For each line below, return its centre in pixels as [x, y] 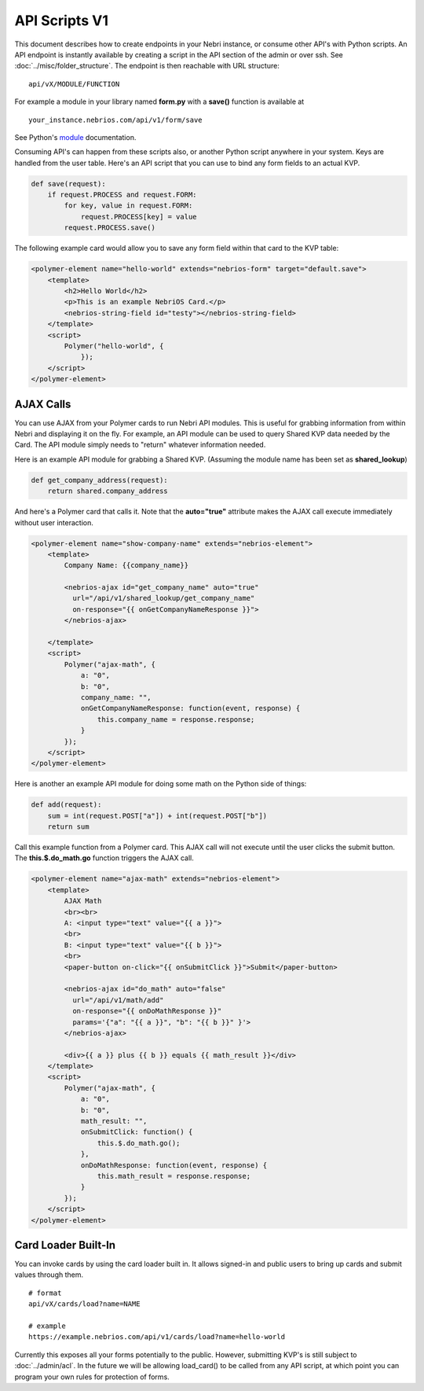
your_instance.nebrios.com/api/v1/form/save [116, 120]
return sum [68, 827]
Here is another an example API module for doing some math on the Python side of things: [161, 784]
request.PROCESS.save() [110, 228]
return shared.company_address [108, 491]
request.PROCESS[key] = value [139, 217]
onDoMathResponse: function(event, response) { [174, 1165]
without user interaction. [54, 522]
